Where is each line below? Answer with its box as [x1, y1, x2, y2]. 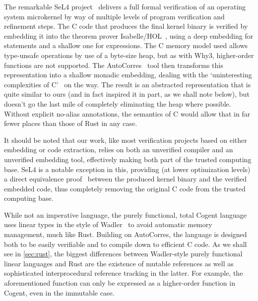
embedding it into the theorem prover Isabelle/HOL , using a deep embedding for [4, 30, 254, 41]
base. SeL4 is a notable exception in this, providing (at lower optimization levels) [4, 164, 251, 174]
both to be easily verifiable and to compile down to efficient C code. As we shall [4, 239, 247, 249]
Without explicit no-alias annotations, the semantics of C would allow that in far [4, 108, 251, 119]
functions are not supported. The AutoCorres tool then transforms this [4, 60, 223, 70]
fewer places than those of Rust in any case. [4, 118, 137, 128]
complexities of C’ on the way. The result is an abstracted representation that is [4, 79, 251, 89]
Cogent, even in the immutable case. [4, 287, 115, 298]
